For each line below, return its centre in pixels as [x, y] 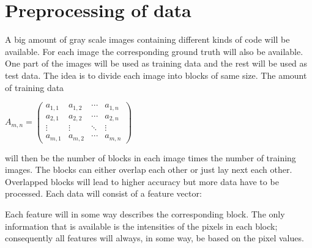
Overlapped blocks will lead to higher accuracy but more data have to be [142, 181]
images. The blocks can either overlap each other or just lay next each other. [149, 170]
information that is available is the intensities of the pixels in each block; [141, 226]
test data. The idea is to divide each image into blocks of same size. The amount [156, 75]
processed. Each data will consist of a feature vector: [103, 193]
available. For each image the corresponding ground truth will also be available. [154, 51]
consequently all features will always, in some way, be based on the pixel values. [154, 238]
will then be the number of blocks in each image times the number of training [150, 157]
